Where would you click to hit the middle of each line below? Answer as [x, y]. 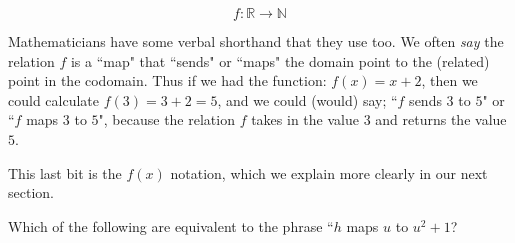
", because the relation [166, 119]
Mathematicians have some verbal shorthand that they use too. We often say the [256, 41]
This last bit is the [65, 172]
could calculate [53, 99]
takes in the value [305, 119]
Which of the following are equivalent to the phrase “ [171, 225]
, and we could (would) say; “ [307, 99]
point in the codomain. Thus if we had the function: [167, 80]
